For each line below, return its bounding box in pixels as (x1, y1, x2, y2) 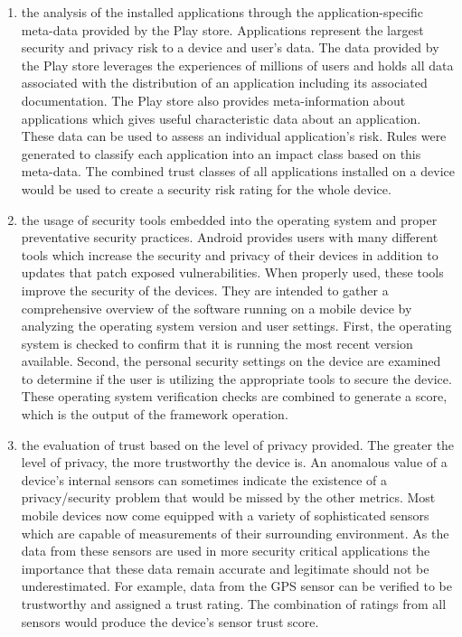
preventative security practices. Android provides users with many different (21, 228, 438, 247)
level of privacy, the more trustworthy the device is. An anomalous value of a (21, 453, 448, 472)
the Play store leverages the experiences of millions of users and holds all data (21, 55, 454, 74)
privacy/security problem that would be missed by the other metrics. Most (21, 488, 436, 507)
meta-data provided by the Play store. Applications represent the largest (21, 20, 424, 39)
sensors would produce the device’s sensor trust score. (21, 612, 319, 631)
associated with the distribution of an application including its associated (21, 73, 428, 92)
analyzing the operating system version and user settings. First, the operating (21, 316, 452, 335)
